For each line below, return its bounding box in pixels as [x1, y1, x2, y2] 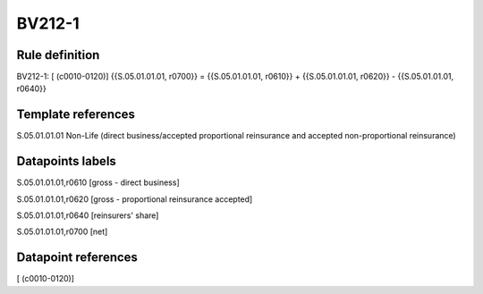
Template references [16, 107, 136, 122]
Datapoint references [16, 250, 139, 265]
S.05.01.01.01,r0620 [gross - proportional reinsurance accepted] [16, 193, 253, 205]
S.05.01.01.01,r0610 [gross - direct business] [16, 177, 181, 188]
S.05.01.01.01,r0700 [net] [16, 226, 108, 237]
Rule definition [16, 47, 100, 63]
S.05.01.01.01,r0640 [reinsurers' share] [16, 210, 159, 221]
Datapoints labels [16, 154, 116, 169]
